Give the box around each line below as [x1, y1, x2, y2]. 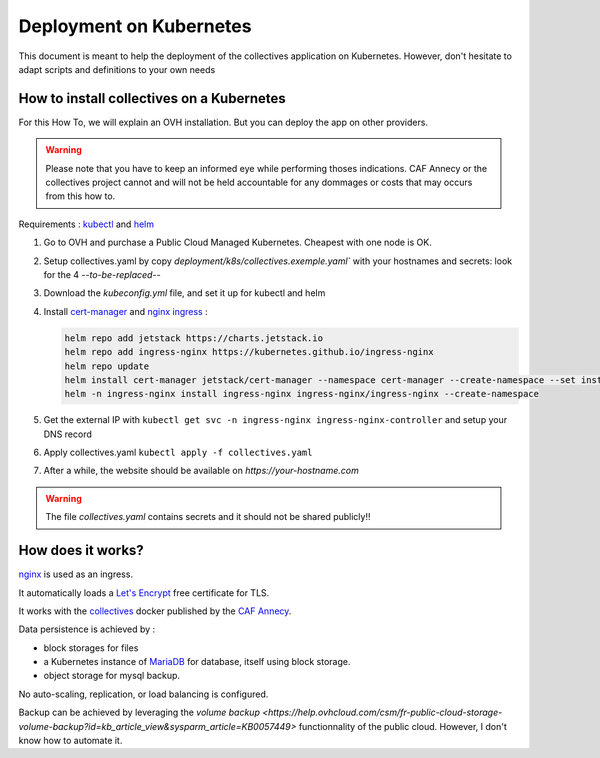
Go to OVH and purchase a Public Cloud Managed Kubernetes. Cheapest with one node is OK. [43, 236, 432, 249]
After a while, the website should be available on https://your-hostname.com [43, 465, 359, 477]
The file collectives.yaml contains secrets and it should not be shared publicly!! [45, 511, 371, 523]
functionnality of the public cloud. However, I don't [298, 720, 507, 732]
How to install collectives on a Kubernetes [18, 90, 286, 107]
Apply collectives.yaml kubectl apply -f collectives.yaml [43, 446, 313, 459]
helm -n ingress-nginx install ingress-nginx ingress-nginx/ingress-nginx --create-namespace [64, 388, 540, 400]
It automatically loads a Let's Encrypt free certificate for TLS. [18, 586, 270, 599]
